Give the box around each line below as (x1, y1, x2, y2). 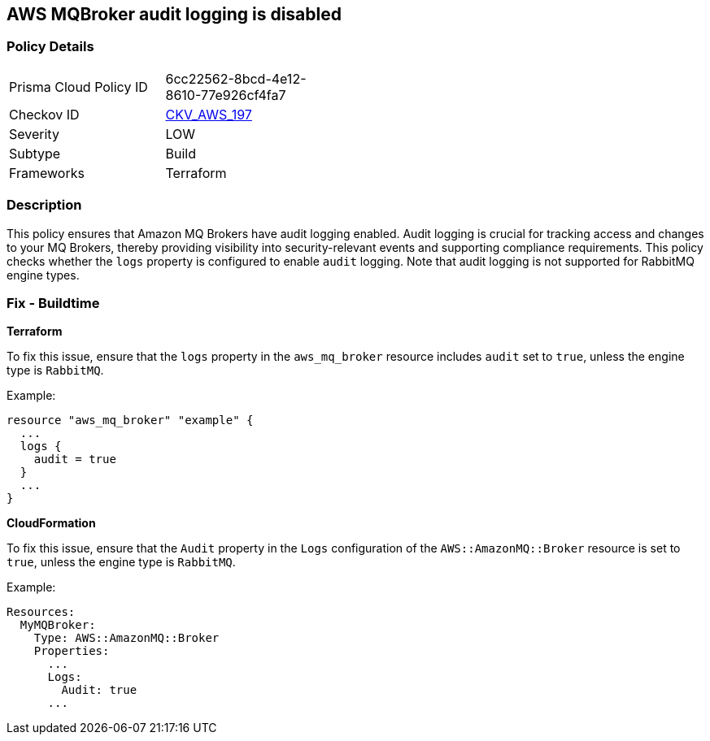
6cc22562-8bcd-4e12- (165, 70, 307, 87)
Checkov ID (9, 106, 80, 123)
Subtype (9, 145, 61, 162)
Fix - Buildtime (7, 294, 100, 311)
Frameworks (9, 164, 85, 181)
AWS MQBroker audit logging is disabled (7, 4, 342, 24)
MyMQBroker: (20, 618, 96, 632)
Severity (9, 125, 59, 142)
